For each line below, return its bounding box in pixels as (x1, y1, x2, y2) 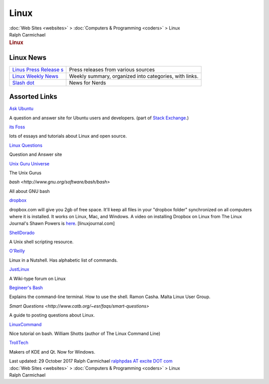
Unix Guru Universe (9, 160, 50, 167)
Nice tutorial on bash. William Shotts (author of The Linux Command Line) (9, 331, 160, 337)
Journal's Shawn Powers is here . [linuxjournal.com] (9, 220, 115, 227)
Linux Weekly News (12, 72, 59, 79)
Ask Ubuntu (9, 105, 34, 112)
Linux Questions (9, 142, 42, 148)
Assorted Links (9, 92, 57, 101)
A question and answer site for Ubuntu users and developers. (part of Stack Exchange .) (9, 115, 189, 121)
